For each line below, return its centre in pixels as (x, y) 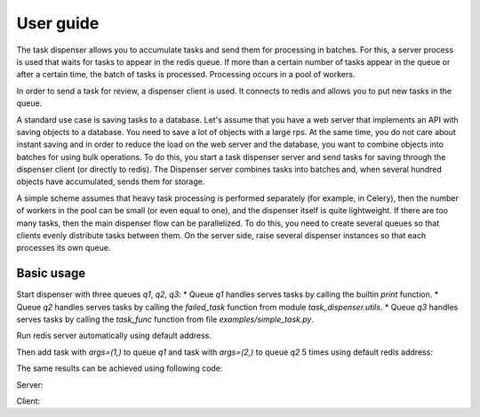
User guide (58, 23)
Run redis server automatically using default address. (114, 336)
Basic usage (51, 273)
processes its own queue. (64, 248)
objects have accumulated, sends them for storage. (111, 181)
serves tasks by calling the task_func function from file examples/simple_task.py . (165, 319)
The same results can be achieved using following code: (120, 368)
